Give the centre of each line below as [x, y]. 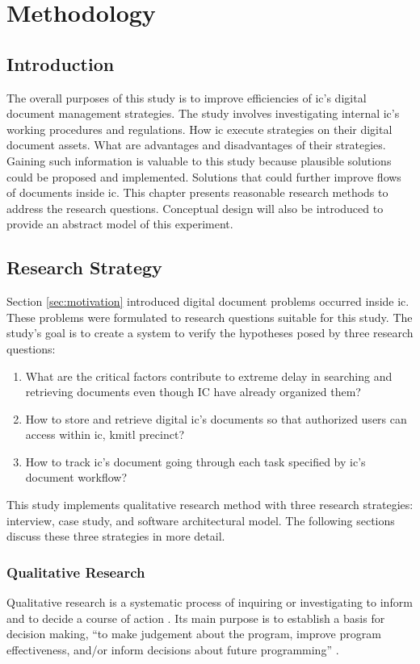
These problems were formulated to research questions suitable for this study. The [210, 317]
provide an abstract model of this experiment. [120, 224]
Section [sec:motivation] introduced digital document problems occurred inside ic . [208, 301]
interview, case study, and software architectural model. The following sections [201, 520]
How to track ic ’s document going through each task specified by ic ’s [195, 461]
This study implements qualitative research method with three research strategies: [210, 505]
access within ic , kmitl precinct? [105, 434]
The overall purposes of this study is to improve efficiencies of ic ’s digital [187, 97]
